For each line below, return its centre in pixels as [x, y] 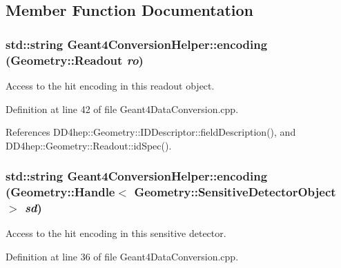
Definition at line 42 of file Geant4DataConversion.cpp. [122, 109]
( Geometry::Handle [60, 192]
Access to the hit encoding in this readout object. [110, 85]
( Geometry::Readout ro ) [75, 60]
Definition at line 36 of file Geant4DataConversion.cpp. [122, 256]
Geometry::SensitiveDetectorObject [235, 192]
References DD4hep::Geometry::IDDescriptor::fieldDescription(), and [151, 132]
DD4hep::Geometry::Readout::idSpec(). [89, 145]
